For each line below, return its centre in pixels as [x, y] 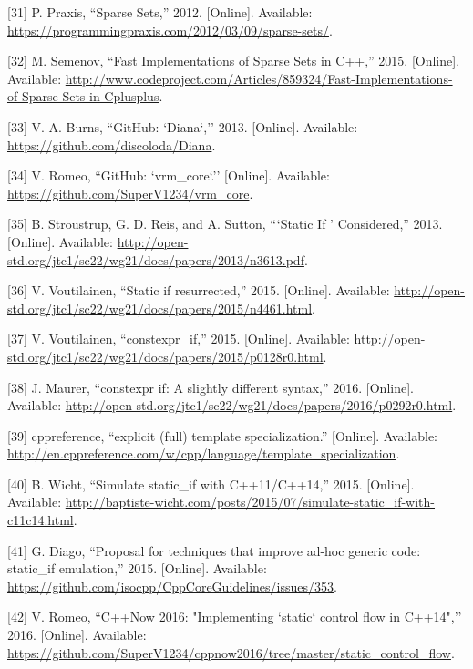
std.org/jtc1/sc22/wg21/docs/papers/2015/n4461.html [160, 308]
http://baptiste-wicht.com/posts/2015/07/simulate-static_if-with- [250, 502]
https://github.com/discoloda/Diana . [112, 144]
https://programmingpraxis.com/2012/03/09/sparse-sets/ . [170, 30]
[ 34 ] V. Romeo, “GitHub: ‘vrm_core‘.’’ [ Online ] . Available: [169, 175]
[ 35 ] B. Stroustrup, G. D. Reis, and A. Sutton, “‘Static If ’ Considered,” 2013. [225, 224]
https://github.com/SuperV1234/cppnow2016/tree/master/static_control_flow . [231, 652]
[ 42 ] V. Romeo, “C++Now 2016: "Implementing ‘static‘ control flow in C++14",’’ [235, 617]
